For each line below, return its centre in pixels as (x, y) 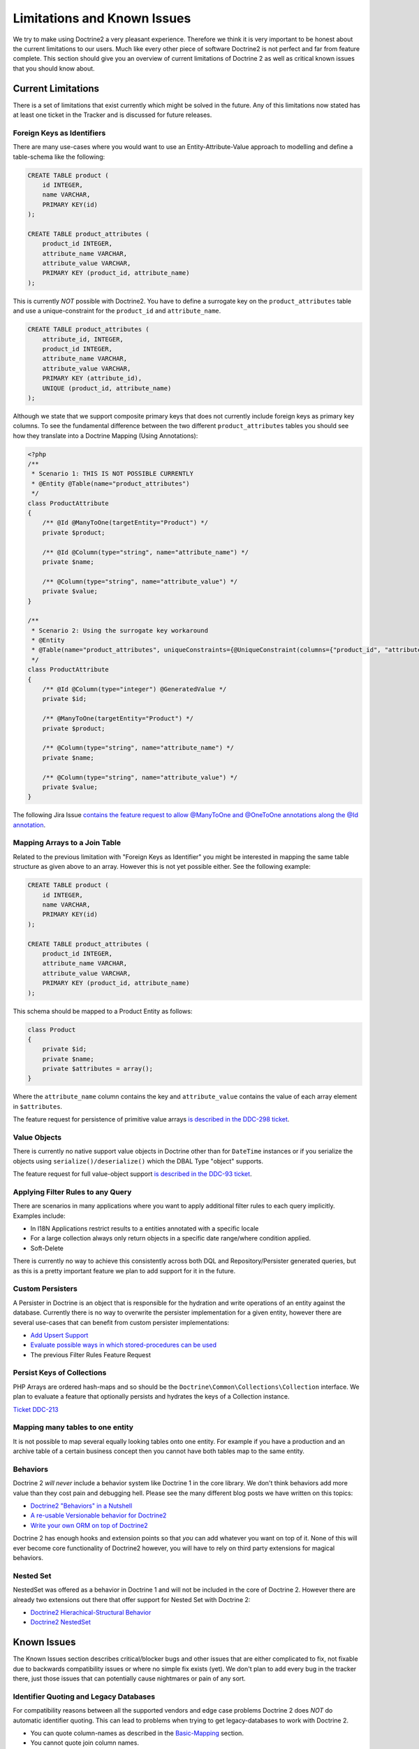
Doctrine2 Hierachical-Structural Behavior (91, 1612)
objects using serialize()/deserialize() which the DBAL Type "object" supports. (138, 1161)
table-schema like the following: (59, 157)
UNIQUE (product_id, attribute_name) (107, 388)
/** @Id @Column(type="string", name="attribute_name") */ (146, 552)
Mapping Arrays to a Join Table (67, 843)
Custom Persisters (45, 1289)
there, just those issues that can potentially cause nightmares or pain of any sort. (129, 1678)
